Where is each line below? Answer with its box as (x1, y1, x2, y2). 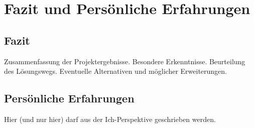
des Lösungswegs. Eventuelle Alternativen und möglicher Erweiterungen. (4, 66, 227, 76)
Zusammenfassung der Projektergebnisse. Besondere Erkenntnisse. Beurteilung (4, 56, 245, 66)
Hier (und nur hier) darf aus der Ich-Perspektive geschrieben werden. (4, 113, 216, 124)
